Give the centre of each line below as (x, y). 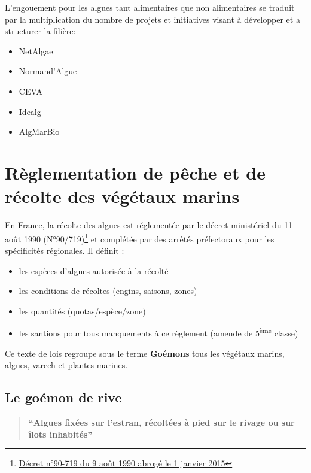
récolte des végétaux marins (122, 196)
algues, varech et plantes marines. (66, 365)
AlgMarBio (39, 131)
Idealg (30, 111)
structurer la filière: (40, 31)
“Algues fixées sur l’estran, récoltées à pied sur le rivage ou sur (161, 422)
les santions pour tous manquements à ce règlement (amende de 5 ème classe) (158, 332)
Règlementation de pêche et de (135, 172)
